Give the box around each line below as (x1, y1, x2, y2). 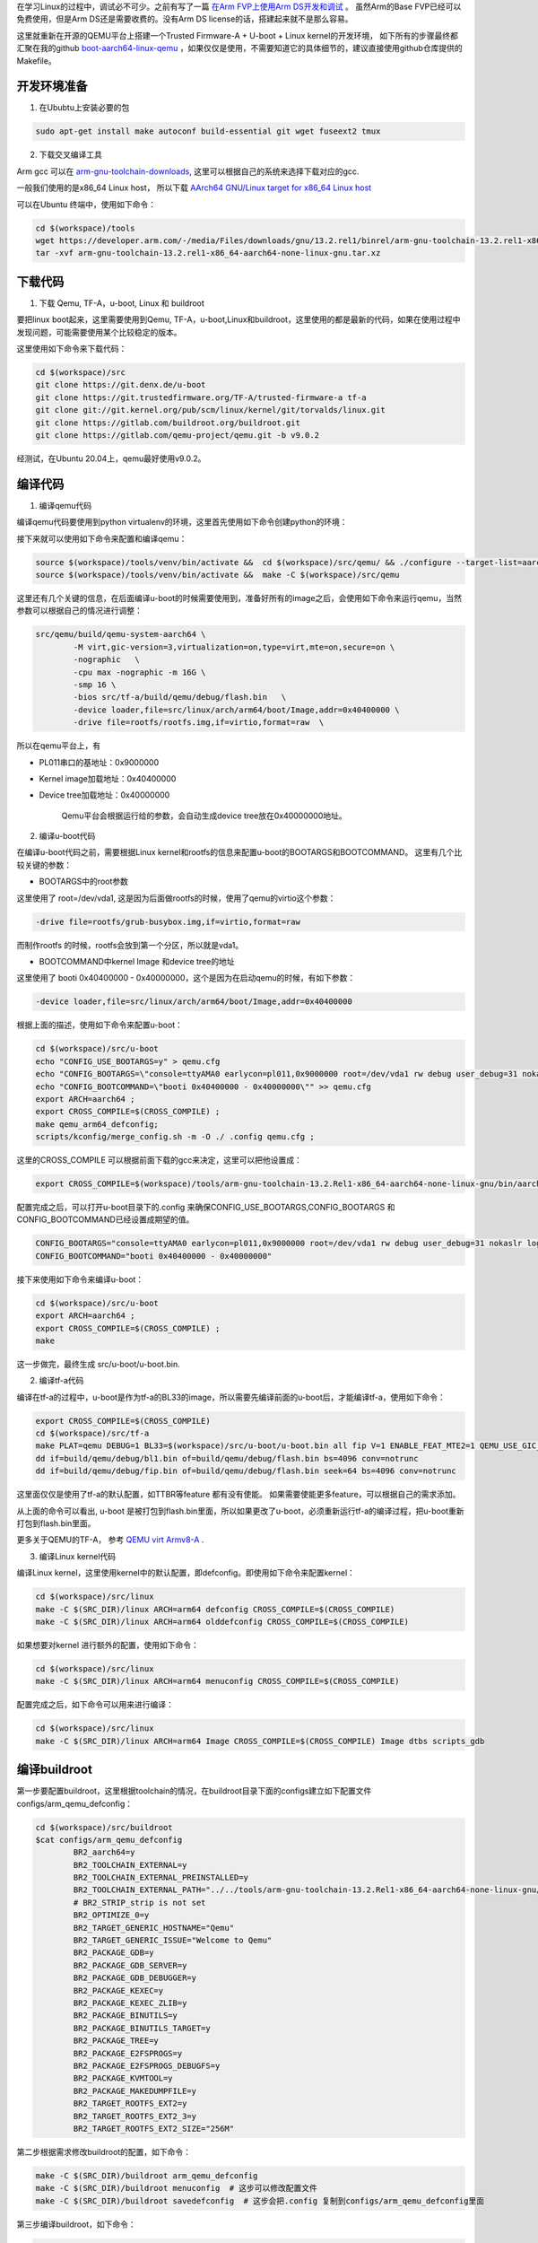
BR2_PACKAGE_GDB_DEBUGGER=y (73, 1973, 197, 1983)
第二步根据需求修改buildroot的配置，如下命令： (16, 2146, 192, 2157)
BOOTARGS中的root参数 (39, 876, 129, 887)
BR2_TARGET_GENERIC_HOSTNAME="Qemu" (73, 1923, 235, 1933)
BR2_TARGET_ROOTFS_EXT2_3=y (73, 2111, 197, 2121)
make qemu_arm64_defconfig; (35, 1119, 159, 1130)
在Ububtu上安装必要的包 (39, 102, 130, 113)
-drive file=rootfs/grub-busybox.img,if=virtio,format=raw (35, 916, 300, 927)
